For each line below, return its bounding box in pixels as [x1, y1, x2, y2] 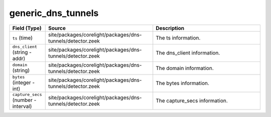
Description [156, 24, 185, 31]
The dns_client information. [156, 49, 220, 56]
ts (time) [12, 34, 33, 41]
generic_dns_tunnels [9, 7, 99, 18]
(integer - [12, 79, 35, 86]
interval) [12, 102, 32, 109]
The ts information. [156, 34, 201, 41]
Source [48, 24, 66, 31]
